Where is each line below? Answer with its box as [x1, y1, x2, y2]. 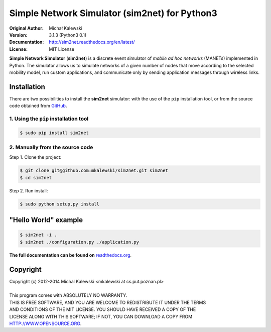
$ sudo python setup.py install [20, 201, 100, 207]
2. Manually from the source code [9, 144, 93, 151]
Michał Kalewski [49, 25, 82, 31]
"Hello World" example [9, 216, 83, 225]
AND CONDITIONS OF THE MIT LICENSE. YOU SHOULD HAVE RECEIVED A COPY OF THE [9, 306, 196, 312]
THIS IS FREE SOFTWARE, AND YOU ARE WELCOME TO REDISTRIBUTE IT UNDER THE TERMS [9, 299, 206, 305]
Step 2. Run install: [9, 187, 48, 193]
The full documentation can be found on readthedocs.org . [9, 252, 132, 258]
